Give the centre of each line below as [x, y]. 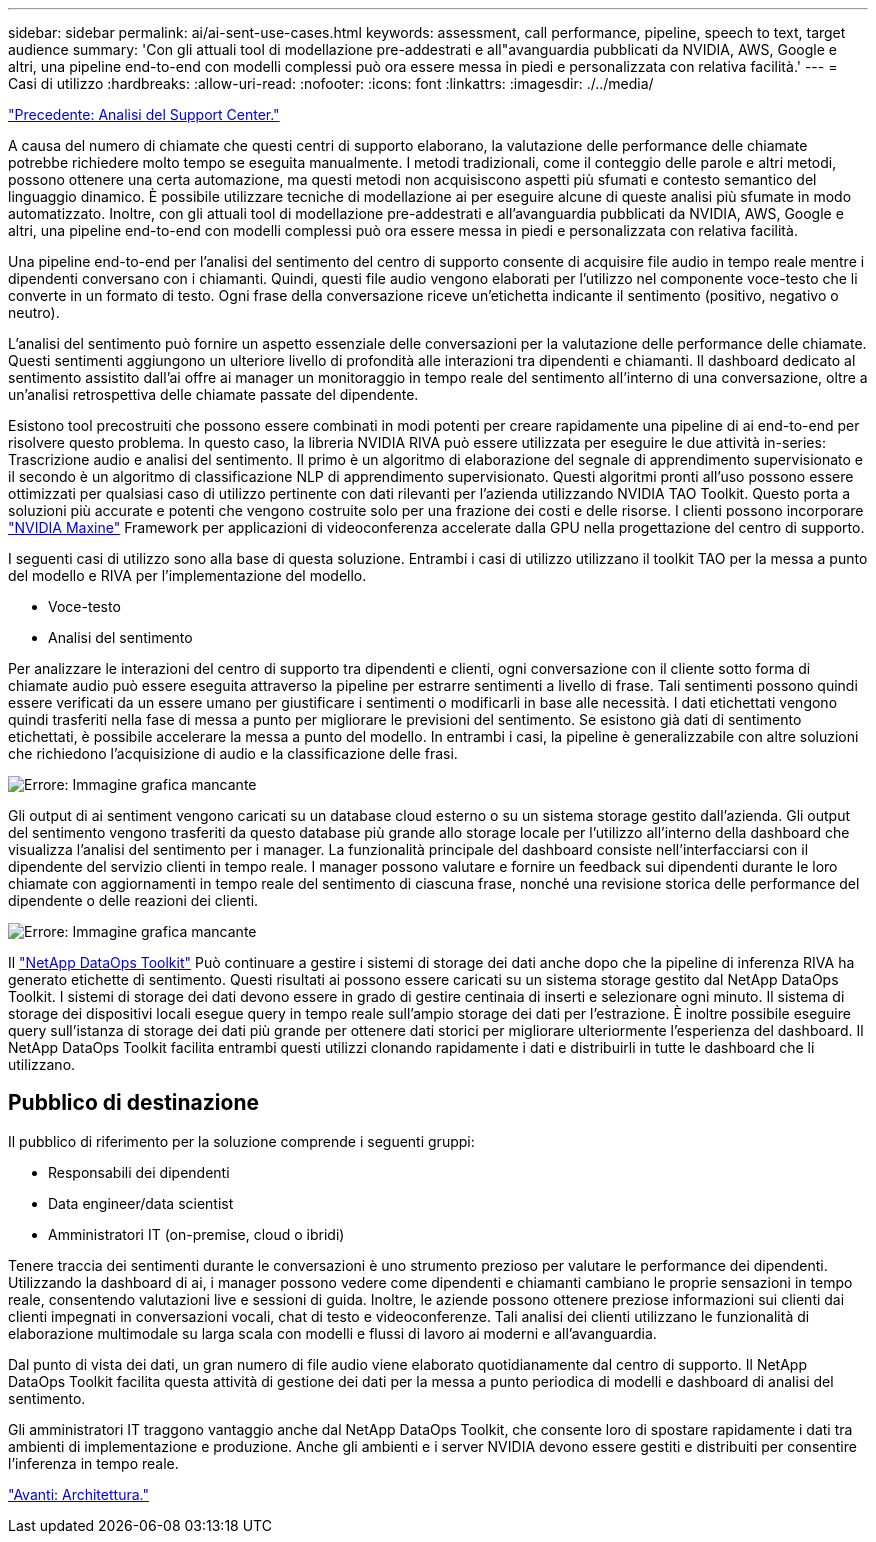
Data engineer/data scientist [141, 1203]
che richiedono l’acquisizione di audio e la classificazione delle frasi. [233, 753]
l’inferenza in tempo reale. [93, 1463]
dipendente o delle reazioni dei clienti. [133, 900]
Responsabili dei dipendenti [139, 1172]
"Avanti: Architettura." [78, 1494]
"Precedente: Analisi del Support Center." [144, 114]
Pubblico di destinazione [133, 1103]
